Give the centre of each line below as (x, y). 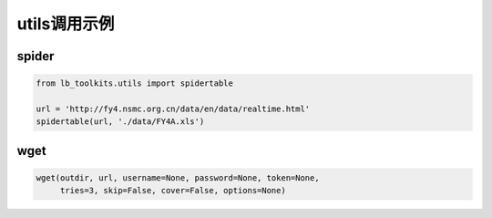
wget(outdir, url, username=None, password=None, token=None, (178, 177)
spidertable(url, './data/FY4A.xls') (120, 122)
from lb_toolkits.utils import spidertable (135, 83)
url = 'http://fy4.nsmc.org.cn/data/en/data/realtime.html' (173, 109)
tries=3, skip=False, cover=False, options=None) (173, 191)
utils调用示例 (66, 24)
